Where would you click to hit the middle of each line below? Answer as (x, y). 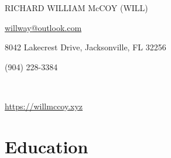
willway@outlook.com (43, 27)
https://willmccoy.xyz (44, 106)
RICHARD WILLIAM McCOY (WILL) (76, 8)
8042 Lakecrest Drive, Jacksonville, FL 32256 (85, 47)
